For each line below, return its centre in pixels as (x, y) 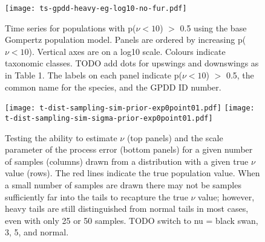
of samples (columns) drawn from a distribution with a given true (127, 161)
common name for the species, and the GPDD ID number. (113, 87)
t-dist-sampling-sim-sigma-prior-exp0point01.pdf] (109, 118)
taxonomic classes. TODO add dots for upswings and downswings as (132, 63)
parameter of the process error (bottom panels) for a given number (129, 149)
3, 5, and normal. (37, 232)
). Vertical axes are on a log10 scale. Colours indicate (127, 51)
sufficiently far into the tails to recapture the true (97, 196)
